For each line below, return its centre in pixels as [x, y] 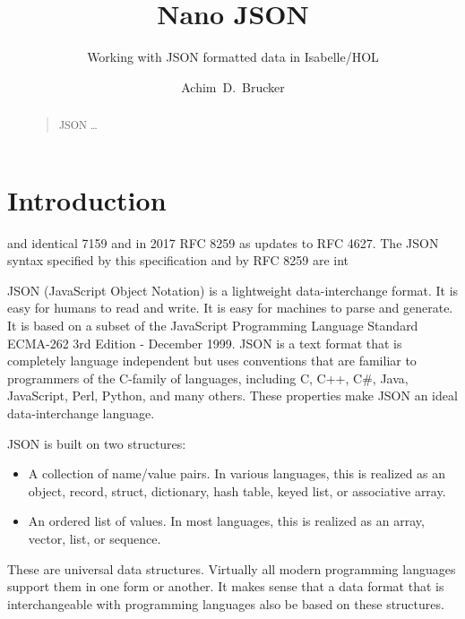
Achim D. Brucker [233, 86]
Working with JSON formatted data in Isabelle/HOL [233, 57]
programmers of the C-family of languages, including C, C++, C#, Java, [208, 378]
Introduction [87, 199]
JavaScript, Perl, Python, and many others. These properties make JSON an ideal [232, 395]
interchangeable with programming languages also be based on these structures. [226, 603]
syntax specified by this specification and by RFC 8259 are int [178, 260]
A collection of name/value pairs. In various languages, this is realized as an [237, 473]
